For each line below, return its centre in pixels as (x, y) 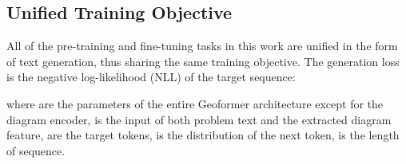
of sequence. (36, 150)
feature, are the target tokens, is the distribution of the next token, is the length (203, 135)
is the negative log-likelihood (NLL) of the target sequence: (151, 77)
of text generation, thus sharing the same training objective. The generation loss (203, 61)
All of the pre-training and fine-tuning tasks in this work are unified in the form (202, 46)
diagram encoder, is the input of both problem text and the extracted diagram (199, 119)
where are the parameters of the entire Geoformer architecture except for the (195, 103)
